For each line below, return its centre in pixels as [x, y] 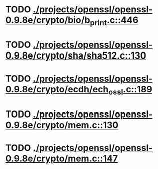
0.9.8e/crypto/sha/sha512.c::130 [76, 55]
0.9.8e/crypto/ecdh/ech [57, 90]
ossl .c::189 [131, 90]
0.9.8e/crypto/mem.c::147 [62, 159]
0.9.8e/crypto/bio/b [48, 20]
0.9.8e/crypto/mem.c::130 [62, 125]
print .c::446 [114, 21]
